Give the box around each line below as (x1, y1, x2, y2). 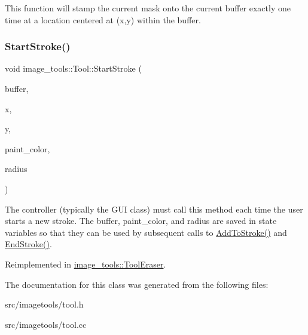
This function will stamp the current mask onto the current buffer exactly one (5, 2, 291, 14)
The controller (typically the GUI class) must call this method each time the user (5, 202, 303, 215)
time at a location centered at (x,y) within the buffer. (5, 13, 201, 26)
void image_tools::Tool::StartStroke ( (5, 62, 142, 75)
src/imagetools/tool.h (5, 298, 84, 311)
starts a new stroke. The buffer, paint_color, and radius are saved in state (5, 214, 277, 227)
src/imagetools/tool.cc (5, 318, 87, 330)
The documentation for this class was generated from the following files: (5, 278, 269, 290)
